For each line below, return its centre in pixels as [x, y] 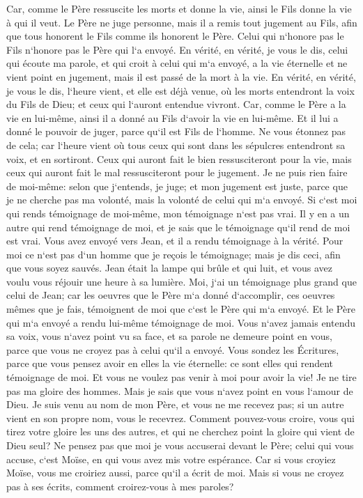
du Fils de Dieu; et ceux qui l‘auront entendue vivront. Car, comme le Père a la [176, 104]
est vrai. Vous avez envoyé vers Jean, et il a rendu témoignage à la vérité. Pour [175, 241]
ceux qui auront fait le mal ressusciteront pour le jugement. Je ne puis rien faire [177, 172]
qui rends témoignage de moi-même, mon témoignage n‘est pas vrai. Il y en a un [178, 213]
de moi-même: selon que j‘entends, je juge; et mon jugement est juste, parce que [177, 186]
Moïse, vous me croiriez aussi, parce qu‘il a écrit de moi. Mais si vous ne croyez [175, 473]
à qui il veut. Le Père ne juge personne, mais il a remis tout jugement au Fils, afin [182, 22]
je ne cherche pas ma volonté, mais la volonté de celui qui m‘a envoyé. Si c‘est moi [182, 200]
